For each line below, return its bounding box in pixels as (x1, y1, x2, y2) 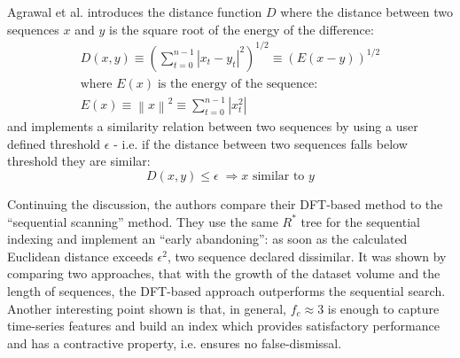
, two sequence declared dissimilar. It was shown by (167, 246, 447, 265)
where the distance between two (280, 3, 454, 20)
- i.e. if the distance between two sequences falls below (113, 134, 408, 152)
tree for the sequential (300, 212, 420, 230)
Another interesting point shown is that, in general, (7, 299, 286, 317)
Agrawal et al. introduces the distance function (7, 3, 262, 20)
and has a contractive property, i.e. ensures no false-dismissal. (7, 333, 342, 352)
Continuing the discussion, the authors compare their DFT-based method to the (7, 195, 443, 214)
